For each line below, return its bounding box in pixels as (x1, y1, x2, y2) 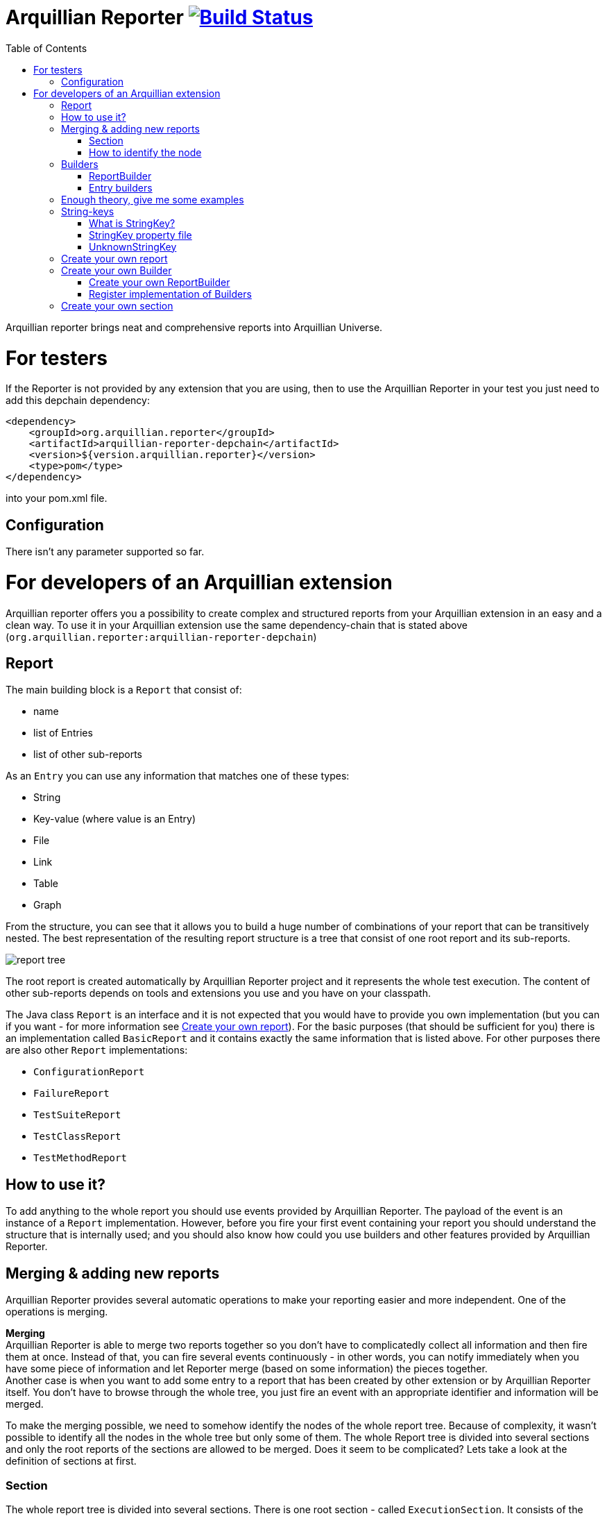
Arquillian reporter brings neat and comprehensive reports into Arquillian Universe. (6, 321, 383, 333)
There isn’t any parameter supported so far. (6, 546, 205, 558)
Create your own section (61, 299, 173, 312)
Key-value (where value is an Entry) (33, 813, 196, 825)
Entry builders (89, 181, 153, 194)
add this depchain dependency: (6, 394, 150, 407)
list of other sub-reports (33, 748, 142, 761)
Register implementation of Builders (89, 287, 252, 300)
